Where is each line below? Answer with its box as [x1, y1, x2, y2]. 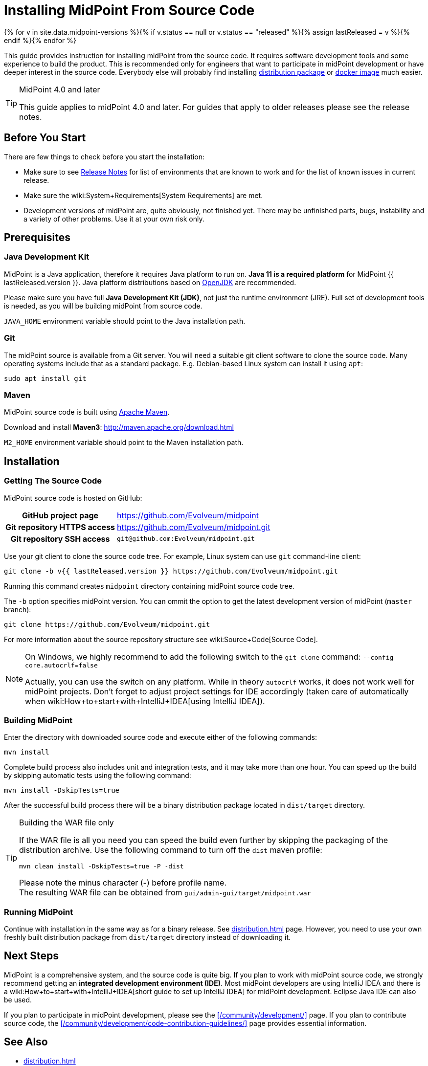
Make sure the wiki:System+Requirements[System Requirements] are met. [23, 191, 263, 200]
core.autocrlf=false [25, 661, 98, 669]
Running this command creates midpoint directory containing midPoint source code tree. [4, 581, 294, 590]
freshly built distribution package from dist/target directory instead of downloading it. [4, 933, 291, 942]
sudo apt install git [4, 374, 87, 382]
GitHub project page [22, 510, 99, 520]
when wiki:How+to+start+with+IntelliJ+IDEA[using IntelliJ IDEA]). [25, 696, 265, 706]
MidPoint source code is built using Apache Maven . [4, 408, 170, 417]
